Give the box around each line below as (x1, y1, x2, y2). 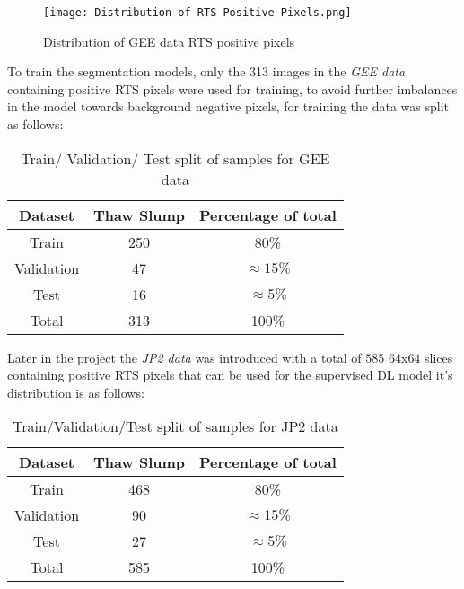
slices (425, 347, 453, 366)
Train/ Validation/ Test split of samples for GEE (21, 147, 330, 169)
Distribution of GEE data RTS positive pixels (43, 31, 295, 50)
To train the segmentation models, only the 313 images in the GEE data (7, 62, 406, 81)
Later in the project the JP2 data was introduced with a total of (7, 347, 362, 366)
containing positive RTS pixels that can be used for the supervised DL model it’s (7, 365, 453, 384)
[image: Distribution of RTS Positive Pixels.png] (43, 6, 352, 19)
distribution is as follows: (7, 382, 144, 401)
